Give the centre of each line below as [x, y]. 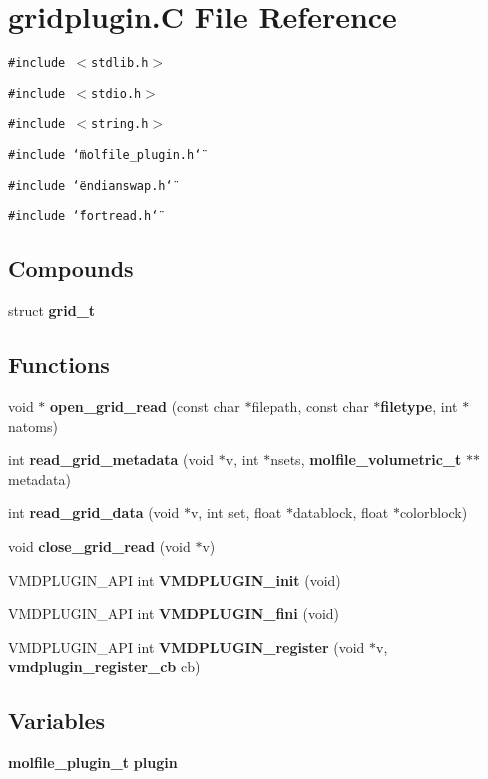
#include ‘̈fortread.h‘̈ [83, 216]
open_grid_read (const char [145, 406]
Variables [57, 720]
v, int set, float [236, 512]
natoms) [33, 425]
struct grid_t [52, 310]
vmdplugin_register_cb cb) [104, 666]
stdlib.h [120, 63]
